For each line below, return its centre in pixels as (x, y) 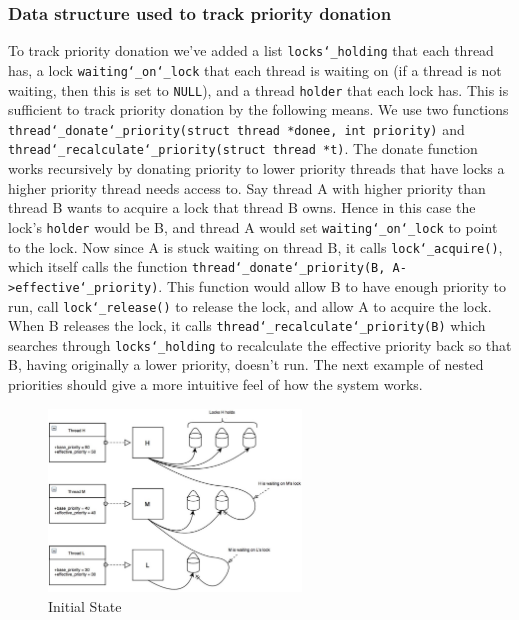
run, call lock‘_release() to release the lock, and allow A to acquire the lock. (250, 305)
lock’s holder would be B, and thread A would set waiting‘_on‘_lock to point (253, 226)
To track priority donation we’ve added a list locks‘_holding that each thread (251, 50)
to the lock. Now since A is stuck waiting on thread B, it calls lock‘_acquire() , (255, 246)
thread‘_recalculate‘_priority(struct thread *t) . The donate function (243, 148)
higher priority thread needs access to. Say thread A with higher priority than (247, 187)
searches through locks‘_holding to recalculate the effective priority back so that (260, 344)
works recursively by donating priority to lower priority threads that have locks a (256, 168)
